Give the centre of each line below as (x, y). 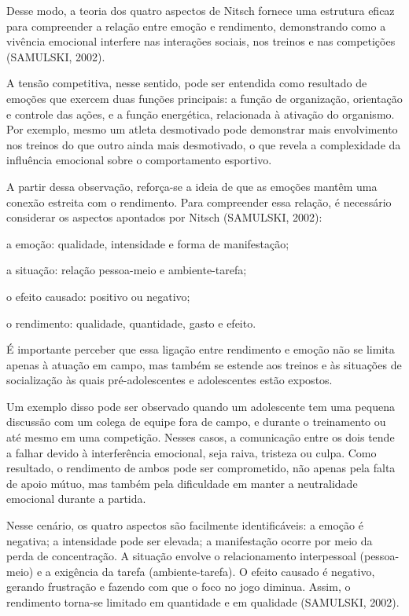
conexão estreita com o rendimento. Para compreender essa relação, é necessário (199, 202)
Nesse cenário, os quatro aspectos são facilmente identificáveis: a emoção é (185, 525)
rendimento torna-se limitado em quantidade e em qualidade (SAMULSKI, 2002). (203, 602)
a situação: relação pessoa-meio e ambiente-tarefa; (127, 270)
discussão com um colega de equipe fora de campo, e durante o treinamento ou (196, 422)
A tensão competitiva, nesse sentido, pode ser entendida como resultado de (187, 83)
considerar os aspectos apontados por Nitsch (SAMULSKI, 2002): (164, 217)
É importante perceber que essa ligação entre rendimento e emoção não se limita (201, 349)
